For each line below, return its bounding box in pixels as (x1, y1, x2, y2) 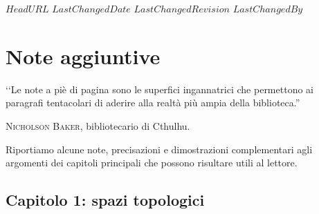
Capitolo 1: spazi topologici (6, 189, 205, 211)
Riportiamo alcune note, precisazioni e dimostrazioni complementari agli (6, 142, 313, 156)
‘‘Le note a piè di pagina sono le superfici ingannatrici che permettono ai (6, 81, 313, 96)
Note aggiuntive (6, 41, 161, 70)
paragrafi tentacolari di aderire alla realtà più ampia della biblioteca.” (6, 95, 300, 110)
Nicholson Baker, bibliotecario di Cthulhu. (6, 118, 190, 133)
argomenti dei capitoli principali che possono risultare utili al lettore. (6, 155, 298, 170)
